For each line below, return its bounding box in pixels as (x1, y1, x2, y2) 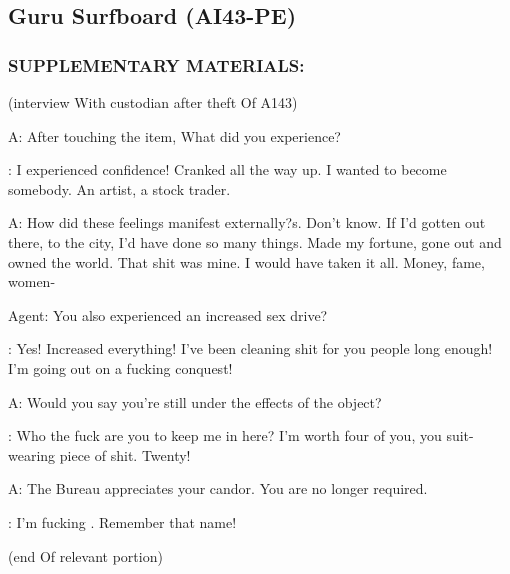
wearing (8, 444, 56, 465)
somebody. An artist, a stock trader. (8, 178, 231, 199)
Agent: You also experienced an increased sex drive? (8, 304, 328, 325)
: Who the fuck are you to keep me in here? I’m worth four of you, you (8, 425, 442, 446)
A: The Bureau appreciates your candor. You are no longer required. (8, 478, 428, 499)
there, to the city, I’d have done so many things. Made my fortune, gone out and (8, 231, 502, 252)
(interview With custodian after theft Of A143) (8, 92, 298, 112)
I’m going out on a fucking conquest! (8, 357, 233, 378)
